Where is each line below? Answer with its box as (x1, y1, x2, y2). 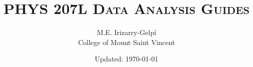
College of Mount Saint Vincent (78, 36, 175, 47)
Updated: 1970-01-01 (94, 53, 158, 64)
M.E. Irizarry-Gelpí (96, 27, 156, 37)
